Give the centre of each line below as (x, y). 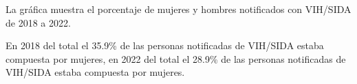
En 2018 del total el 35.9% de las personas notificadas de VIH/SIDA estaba (165, 45)
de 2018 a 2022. (38, 22)
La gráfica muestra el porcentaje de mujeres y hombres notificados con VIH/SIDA (178, 9)
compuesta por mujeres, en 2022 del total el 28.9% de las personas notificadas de (176, 58)
